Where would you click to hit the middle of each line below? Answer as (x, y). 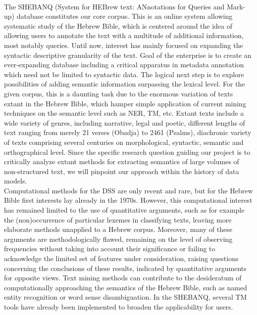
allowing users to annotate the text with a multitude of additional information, (124, 35)
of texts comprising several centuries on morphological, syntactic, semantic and (124, 142)
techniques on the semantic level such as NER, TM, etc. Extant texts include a (124, 113)
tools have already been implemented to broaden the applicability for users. (119, 307)
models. (16, 181)
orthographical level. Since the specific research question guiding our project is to (127, 152)
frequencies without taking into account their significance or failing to (110, 248)
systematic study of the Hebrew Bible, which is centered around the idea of (118, 25)
